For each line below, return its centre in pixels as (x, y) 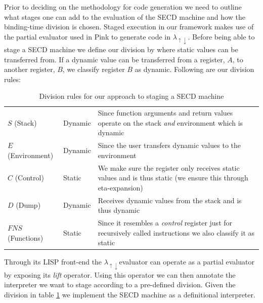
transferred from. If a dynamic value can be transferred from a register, (115, 59)
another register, (30, 69)
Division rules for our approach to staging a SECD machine (131, 96)
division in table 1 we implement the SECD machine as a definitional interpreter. (130, 294)
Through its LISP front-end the (53, 262)
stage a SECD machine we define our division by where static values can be (121, 49)
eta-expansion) (120, 187)
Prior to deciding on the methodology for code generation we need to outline (123, 7)
